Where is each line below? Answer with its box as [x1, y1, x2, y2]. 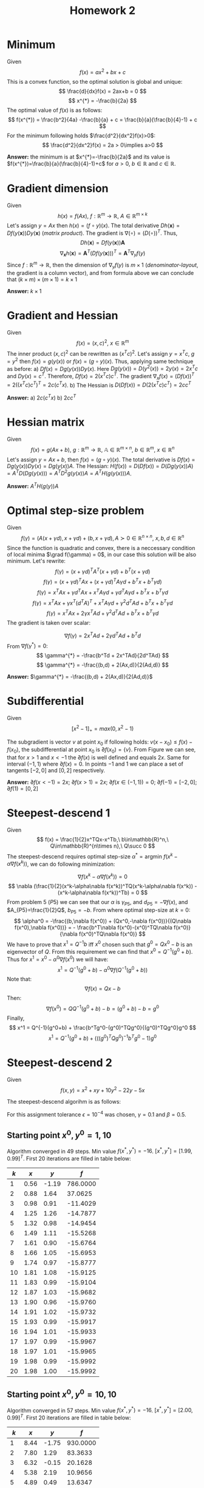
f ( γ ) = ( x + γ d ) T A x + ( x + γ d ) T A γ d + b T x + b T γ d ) [42, 577, 163, 585]
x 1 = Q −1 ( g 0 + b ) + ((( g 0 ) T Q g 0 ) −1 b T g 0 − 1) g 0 [48, 1033, 157, 1042]
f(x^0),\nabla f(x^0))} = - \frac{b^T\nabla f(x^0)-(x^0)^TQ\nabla [15, 923, 172, 931]
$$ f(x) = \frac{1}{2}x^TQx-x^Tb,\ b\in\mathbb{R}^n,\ [36, 836, 169, 843]
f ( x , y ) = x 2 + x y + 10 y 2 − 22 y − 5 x [60, 1085, 145, 1093]
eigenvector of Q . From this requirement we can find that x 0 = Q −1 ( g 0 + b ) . [7, 947, 193, 955]
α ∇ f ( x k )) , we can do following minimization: [7, 859, 115, 868]
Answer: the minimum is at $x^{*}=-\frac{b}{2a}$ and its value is [7, 153, 171, 160]
